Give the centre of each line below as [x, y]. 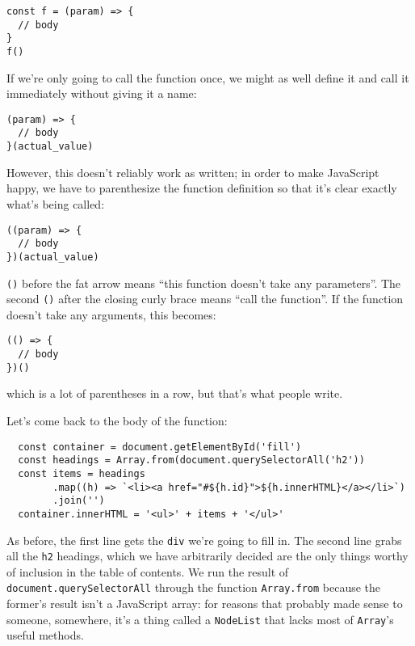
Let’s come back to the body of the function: [117, 420]
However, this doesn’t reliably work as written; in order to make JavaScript [193, 172]
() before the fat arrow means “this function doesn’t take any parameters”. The [204, 283]
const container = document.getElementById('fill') [160, 447]
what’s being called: [56, 203]
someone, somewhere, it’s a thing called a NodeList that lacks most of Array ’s [200, 619]
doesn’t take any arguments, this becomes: [111, 314]
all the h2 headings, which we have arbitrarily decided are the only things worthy [207, 556]
